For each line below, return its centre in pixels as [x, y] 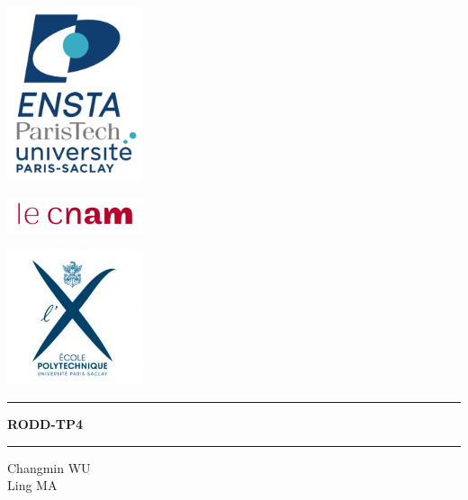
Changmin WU [49, 467]
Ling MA [32, 485]
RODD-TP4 [45, 424]
